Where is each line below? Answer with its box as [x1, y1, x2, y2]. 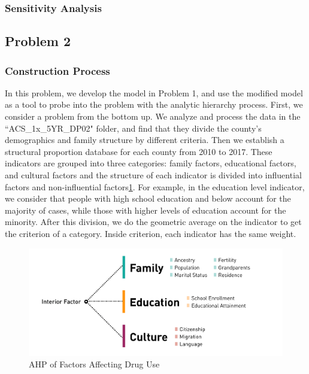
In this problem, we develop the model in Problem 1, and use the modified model [5, 86, 303, 99]
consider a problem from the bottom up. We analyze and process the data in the [5, 110, 301, 123]
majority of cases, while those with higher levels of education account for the [5, 203, 286, 216]
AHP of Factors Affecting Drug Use [29, 358, 160, 370]
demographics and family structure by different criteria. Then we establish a [5, 133, 284, 146]
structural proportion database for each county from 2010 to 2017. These [5, 145, 272, 157]
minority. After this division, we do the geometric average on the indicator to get [5, 215, 302, 228]
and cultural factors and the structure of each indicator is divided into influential [5, 169, 302, 181]
